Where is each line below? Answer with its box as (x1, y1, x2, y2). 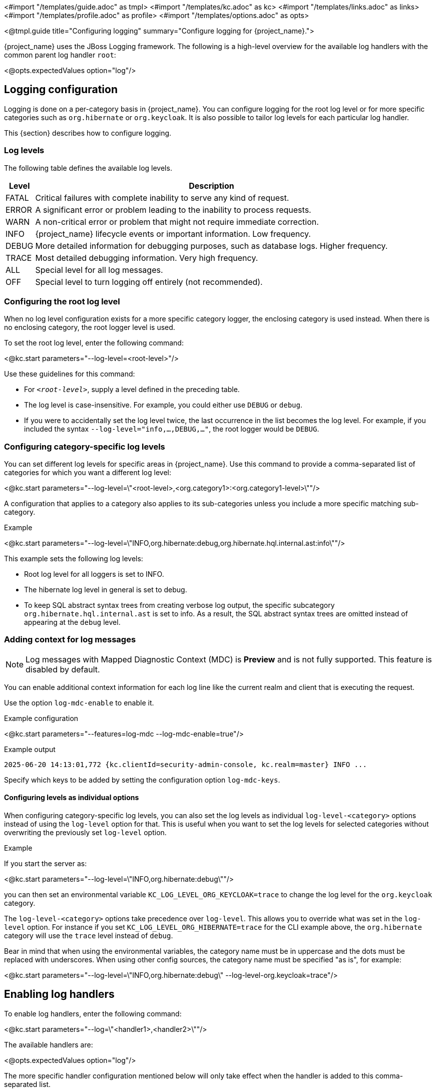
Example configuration (4, 713, 79, 722)
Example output (4, 745, 56, 754)
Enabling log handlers (4, 988, 115, 1001)
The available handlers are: (4, 1040, 93, 1049)
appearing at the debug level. (24, 618, 121, 627)
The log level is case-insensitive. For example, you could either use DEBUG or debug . (24, 401, 303, 410)
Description (189, 180, 234, 191)
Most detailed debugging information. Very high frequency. (35, 252, 258, 263)
